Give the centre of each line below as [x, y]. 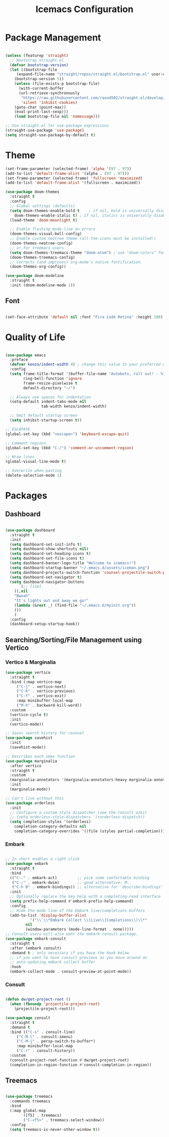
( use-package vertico [28, 672]
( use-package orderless [30, 803]
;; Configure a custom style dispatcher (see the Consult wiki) [78, 813]
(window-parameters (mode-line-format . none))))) [80, 930]
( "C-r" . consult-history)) [46, 1051]
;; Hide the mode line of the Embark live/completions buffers [77, 910]
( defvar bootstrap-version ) [39, 65]
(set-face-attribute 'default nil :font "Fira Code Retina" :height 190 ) [84, 317]
